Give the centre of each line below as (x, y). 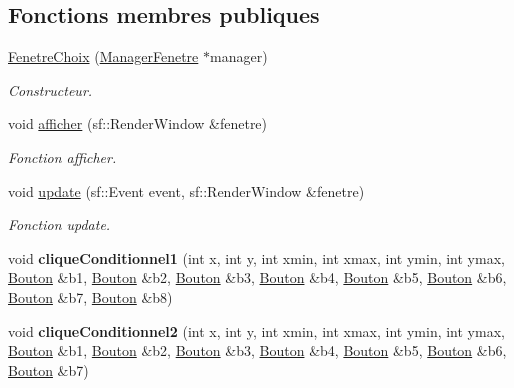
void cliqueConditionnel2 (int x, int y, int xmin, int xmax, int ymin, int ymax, (256, 330)
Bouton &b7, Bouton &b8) (90, 296)
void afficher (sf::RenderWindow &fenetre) (138, 123)
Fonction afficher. (62, 156)
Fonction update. (59, 224)
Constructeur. (50, 89)
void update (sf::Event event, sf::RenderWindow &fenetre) (186, 190)
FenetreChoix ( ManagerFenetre (103, 56)
